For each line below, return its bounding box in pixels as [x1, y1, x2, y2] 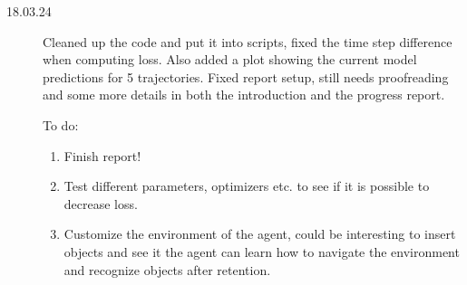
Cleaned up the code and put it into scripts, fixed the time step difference [43, 32, 452, 51]
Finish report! [63, 146, 141, 165]
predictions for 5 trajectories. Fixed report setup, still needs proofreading [43, 67, 449, 86]
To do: [43, 115, 79, 134]
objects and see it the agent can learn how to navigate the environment [63, 242, 460, 261]
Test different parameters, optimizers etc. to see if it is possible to [63, 176, 430, 195]
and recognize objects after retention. [63, 260, 271, 279]
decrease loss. [63, 194, 138, 213]
